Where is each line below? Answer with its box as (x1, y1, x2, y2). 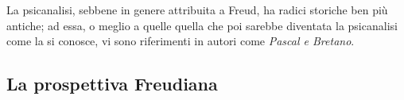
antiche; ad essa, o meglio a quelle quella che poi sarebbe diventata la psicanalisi (6, 17, 398, 33)
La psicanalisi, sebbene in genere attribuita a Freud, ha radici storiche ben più (6, 2, 388, 17)
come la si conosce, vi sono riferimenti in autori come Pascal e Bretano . (6, 33, 355, 49)
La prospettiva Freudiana (6, 71, 218, 96)
